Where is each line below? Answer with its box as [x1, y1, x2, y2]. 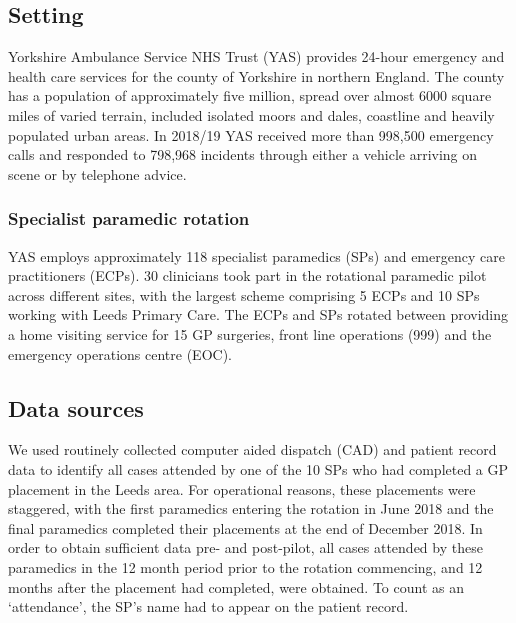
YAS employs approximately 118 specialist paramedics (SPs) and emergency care [8, 245, 505, 266]
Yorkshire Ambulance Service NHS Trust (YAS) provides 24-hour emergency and [8, 46, 505, 67]
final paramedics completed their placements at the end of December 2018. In [8, 517, 483, 538]
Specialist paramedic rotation [8, 206, 250, 231]
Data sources [8, 392, 144, 423]
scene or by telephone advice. [8, 163, 187, 184]
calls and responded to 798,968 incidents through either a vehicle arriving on [8, 144, 478, 165]
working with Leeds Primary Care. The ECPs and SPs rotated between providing [8, 304, 509, 325]
